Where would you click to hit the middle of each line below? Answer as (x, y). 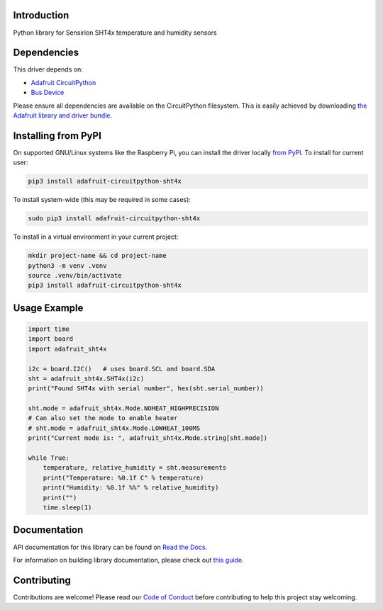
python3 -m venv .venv (67, 265)
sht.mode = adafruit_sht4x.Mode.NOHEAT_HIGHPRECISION (123, 408)
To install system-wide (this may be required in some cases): (102, 200)
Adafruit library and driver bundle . (63, 115)
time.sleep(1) (67, 508)
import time (49, 329)
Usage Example (48, 308)
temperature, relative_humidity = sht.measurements (135, 468)
